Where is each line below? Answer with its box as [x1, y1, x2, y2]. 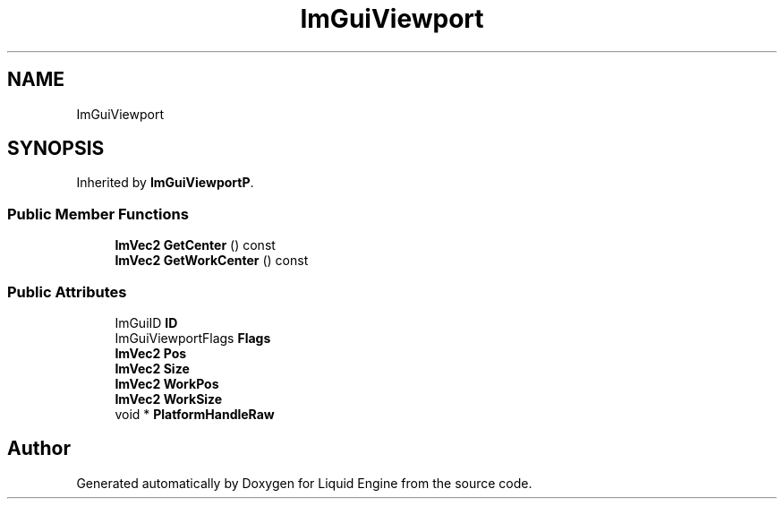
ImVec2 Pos [115, 345, 187, 361]
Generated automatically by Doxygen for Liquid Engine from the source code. [76, 475, 533, 491]
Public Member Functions [7, 204, 189, 223]
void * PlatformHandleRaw [115, 406, 275, 422]
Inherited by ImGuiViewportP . [76, 175, 254, 191]
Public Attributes [7, 282, 127, 301]
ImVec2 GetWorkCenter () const [115, 253, 309, 269]
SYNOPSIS [7, 137, 105, 160]
